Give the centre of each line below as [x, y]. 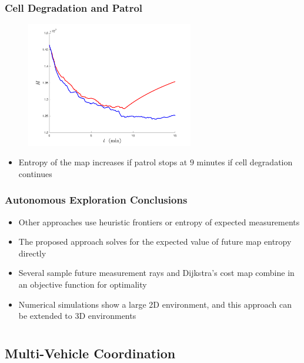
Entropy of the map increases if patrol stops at [103, 162]
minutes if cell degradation [245, 162]
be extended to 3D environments [77, 316]
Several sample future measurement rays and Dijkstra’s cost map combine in [156, 273]
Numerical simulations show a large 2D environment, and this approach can [155, 304]
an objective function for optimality [83, 284]
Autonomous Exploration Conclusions [96, 200]
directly [32, 253]
